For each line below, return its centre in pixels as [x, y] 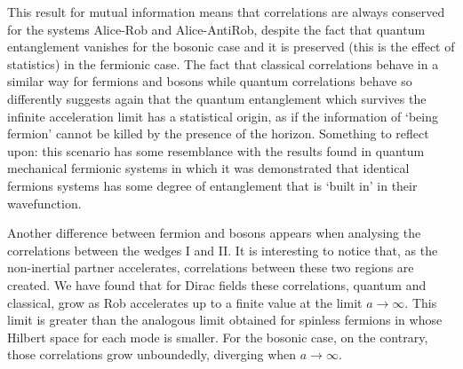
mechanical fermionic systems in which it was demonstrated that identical [208, 168]
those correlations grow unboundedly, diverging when [152, 354]
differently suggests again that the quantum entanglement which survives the [217, 98]
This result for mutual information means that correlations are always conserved [226, 12]
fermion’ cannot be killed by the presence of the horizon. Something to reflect [218, 133]
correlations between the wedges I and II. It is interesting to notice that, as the [223, 250]
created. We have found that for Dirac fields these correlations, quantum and [217, 284]
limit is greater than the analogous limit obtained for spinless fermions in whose [225, 320]
